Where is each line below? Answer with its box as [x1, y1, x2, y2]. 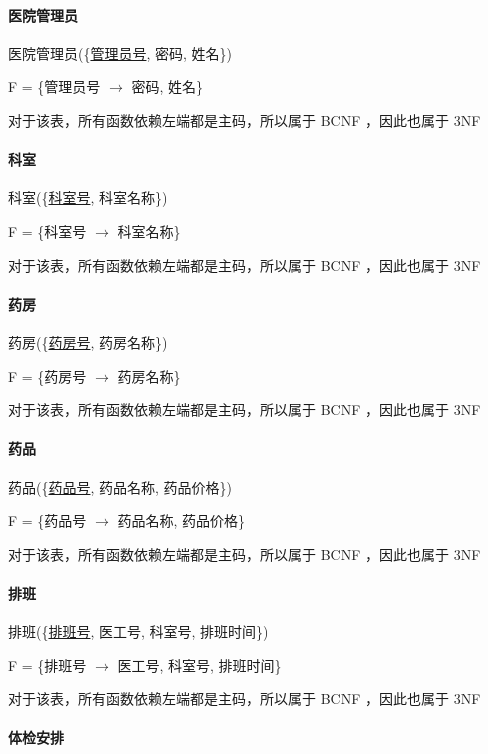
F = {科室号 [8, 220, 87, 241]
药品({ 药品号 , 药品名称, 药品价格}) [8, 476, 233, 497]
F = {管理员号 [8, 76, 101, 97]
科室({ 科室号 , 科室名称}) [8, 187, 168, 208]
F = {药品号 [8, 510, 87, 531]
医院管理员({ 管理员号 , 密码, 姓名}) [8, 42, 233, 63]
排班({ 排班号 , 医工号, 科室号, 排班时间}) [8, 621, 269, 642]
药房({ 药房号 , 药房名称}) [8, 331, 168, 352]
